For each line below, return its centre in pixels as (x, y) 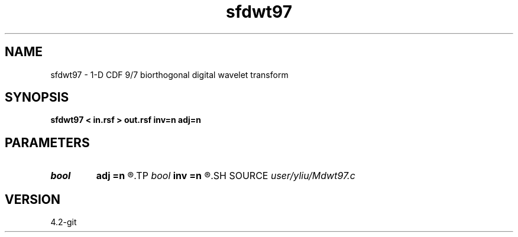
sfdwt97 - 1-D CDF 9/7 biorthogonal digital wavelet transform (169, 74)
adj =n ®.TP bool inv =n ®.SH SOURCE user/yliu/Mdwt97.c (226, 176)
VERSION (33, 199)
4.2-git (64, 222)
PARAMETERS (47, 142)
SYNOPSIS (37, 98)
